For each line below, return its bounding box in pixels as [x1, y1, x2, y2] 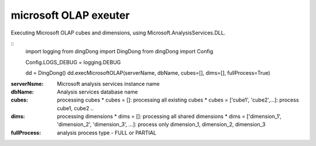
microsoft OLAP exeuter [11, 9, 130, 22]
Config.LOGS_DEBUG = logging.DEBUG [25, 58, 121, 65]
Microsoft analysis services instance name [57, 80, 160, 87]
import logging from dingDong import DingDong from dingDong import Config [25, 48, 214, 55]
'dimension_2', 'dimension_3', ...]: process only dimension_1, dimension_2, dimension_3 [57, 121, 266, 128]
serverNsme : [11, 80, 44, 87]
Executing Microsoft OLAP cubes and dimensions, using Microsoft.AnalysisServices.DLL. [11, 29, 226, 36]
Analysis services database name [57, 88, 138, 95]
